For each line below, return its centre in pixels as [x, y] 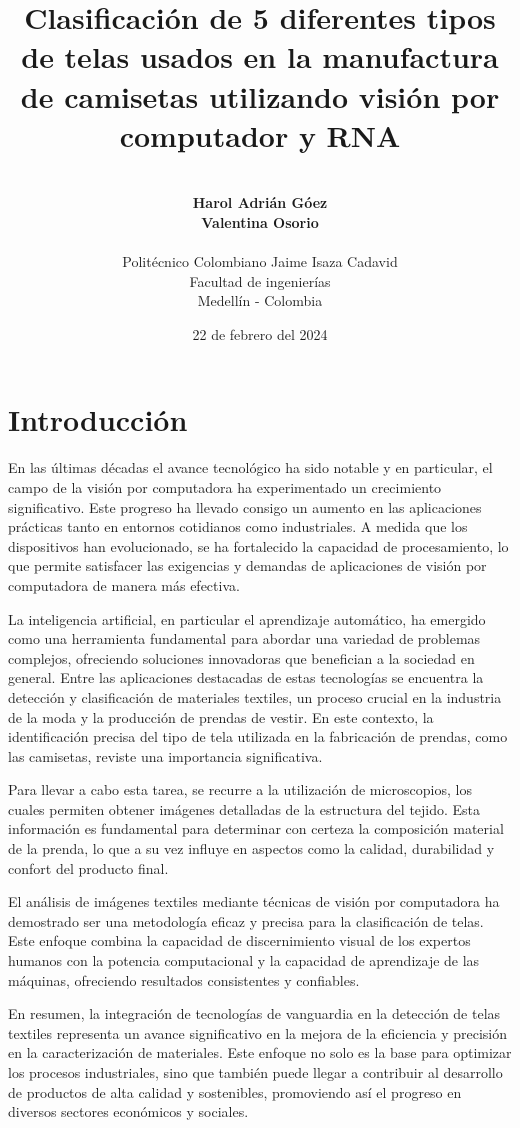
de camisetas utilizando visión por [260, 95]
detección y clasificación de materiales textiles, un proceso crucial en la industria [255, 696]
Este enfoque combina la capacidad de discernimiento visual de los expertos [239, 940]
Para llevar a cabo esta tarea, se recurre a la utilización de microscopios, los [240, 789]
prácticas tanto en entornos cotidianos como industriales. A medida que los [238, 526]
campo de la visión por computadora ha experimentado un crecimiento [225, 486]
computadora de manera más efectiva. [124, 584]
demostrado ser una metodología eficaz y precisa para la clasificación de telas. [246, 920]
